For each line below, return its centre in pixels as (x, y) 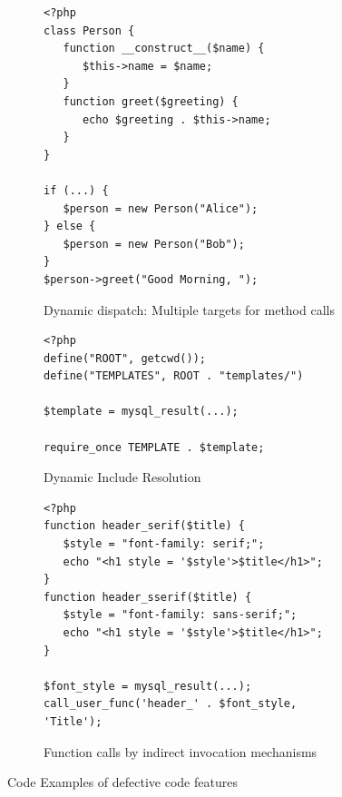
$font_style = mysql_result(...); (148, 686)
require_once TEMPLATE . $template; (154, 447)
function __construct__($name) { (164, 49)
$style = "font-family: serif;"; (164, 544)
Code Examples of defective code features (122, 782)
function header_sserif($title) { (148, 597)
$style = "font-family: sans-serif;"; (180, 615)
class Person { (89, 30)
